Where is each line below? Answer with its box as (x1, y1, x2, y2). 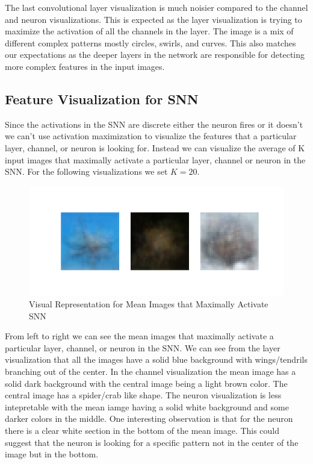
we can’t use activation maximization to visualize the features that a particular (5, 130, 297, 142)
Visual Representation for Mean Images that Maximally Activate (29, 298, 268, 310)
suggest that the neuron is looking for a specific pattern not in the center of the (5, 436, 299, 448)
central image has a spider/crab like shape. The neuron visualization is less (5, 389, 282, 401)
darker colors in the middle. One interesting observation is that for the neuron (5, 412, 293, 425)
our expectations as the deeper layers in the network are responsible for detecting (5, 48, 305, 61)
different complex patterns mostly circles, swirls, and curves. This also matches (5, 36, 296, 49)
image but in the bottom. (5, 448, 99, 460)
